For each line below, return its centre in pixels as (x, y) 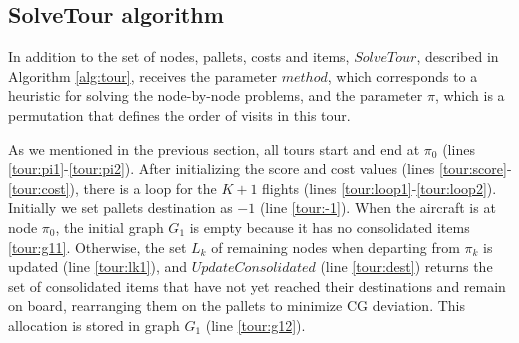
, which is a (469, 95)
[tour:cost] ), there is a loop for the (112, 187)
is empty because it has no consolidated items (329, 226)
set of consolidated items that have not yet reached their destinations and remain (257, 285)
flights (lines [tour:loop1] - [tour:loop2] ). (379, 187)
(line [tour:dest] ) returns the (406, 266)
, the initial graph (109, 226)
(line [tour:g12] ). (255, 324)
